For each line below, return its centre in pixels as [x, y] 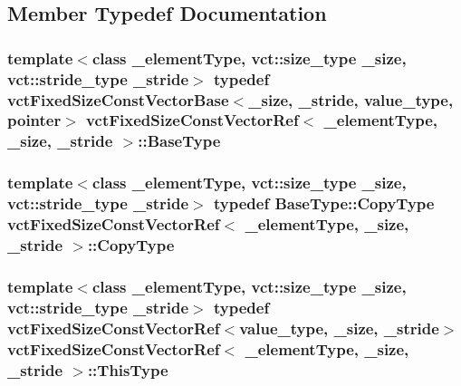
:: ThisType [128, 369]
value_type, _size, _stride [339, 328]
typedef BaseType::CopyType [324, 203]
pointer [34, 120]
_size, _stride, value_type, [351, 99]
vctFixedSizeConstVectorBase [118, 99]
